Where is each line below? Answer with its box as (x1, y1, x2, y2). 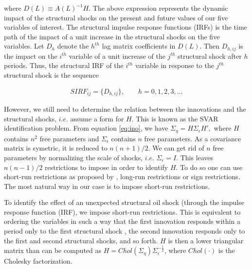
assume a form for (70, 113, 124, 123)
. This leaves (176, 152, 214, 162)
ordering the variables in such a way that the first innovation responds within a (4, 216, 240, 226)
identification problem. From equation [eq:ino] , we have (4, 123, 168, 133)
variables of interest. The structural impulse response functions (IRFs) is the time (4, 22, 247, 32)
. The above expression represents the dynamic (89, 3, 228, 13)
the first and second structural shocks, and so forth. (4, 235, 158, 245)
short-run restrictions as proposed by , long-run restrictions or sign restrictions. (4, 171, 240, 182)
